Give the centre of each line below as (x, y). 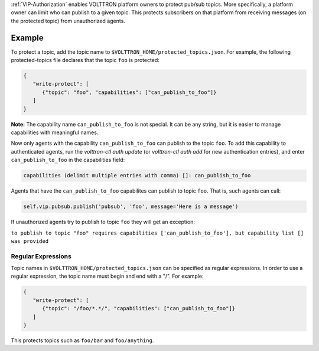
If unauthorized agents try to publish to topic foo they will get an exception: (103, 222)
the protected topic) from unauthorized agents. (68, 21)
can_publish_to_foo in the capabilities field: (68, 160)
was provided (30, 241)
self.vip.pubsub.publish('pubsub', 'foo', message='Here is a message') (131, 207)
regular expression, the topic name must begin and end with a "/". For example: (107, 276)
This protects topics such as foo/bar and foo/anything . (82, 340)
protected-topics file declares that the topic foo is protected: (85, 60)
